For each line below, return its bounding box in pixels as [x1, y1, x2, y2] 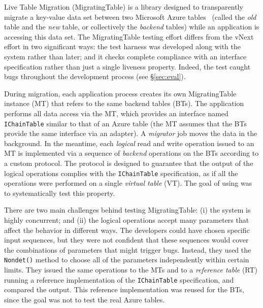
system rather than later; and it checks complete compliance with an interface [4, 51, 247, 61]
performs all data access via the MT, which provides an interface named [4, 108, 228, 118]
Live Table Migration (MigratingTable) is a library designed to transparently [4, 2, 243, 12]
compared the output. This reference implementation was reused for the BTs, [4, 284, 244, 295]
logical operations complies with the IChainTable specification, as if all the [4, 167, 238, 178]
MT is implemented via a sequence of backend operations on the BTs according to [4, 148, 259, 158]
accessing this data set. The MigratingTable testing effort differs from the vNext [4, 31, 254, 42]
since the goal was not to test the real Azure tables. [4, 294, 165, 304]
